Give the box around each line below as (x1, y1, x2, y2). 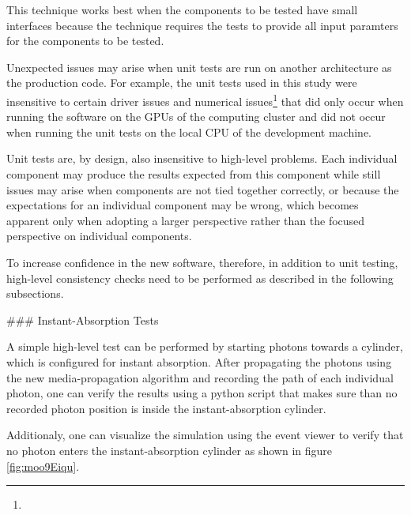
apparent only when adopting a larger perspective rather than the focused (6, 212, 365, 228)
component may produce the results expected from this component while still (6, 166, 381, 182)
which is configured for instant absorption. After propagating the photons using (6, 353, 392, 370)
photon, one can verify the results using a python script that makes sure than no (6, 385, 398, 401)
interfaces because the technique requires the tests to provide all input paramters (6, 17, 398, 33)
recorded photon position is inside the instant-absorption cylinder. (6, 400, 326, 416)
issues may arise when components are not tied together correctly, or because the (6, 181, 399, 197)
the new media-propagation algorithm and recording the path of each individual (6, 369, 394, 385)
